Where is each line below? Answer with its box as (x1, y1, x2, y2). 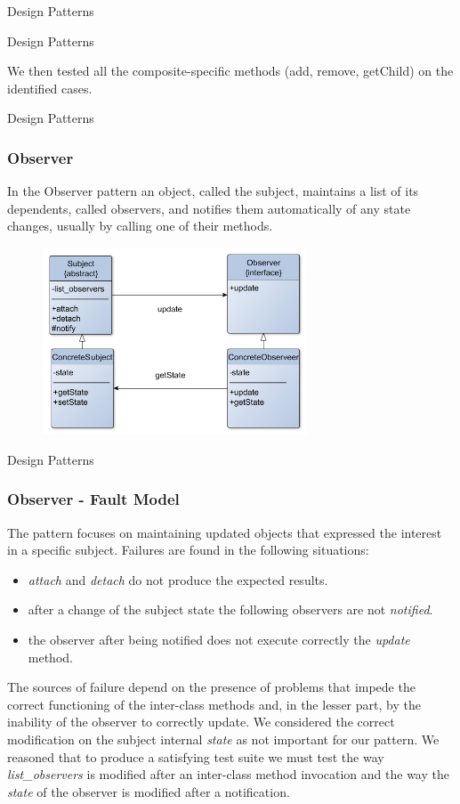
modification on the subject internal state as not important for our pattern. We (7, 730, 440, 749)
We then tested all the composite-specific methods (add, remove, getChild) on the (7, 61, 454, 80)
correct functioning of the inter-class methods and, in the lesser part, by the (7, 694, 421, 713)
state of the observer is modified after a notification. (7, 782, 290, 800)
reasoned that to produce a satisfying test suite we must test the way (7, 747, 384, 766)
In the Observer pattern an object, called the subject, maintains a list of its (7, 182, 419, 200)
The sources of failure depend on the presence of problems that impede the (7, 678, 416, 696)
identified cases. (7, 78, 93, 97)
